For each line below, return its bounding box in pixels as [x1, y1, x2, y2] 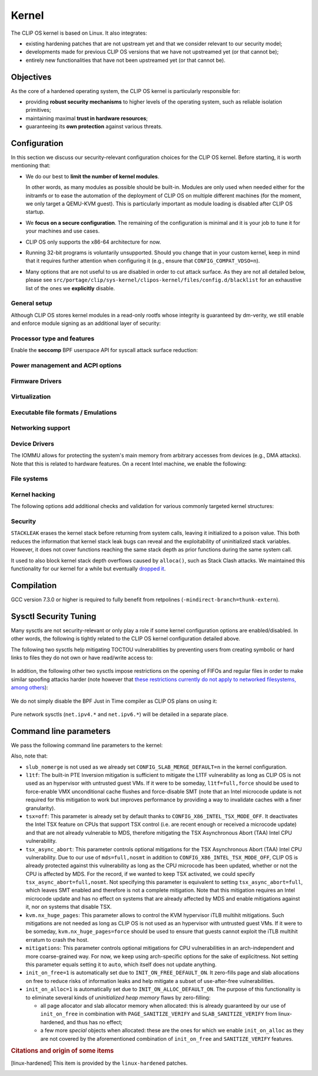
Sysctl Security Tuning [11, 611, 97, 621]
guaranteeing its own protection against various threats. [25, 123, 163, 130]
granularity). [25, 804, 56, 812]
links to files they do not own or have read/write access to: [11, 654, 153, 661]
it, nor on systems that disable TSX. [25, 904, 112, 911]
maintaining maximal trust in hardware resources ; [25, 115, 148, 122]
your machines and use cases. [25, 227, 100, 235]
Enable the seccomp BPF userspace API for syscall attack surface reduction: [11, 347, 198, 354]
